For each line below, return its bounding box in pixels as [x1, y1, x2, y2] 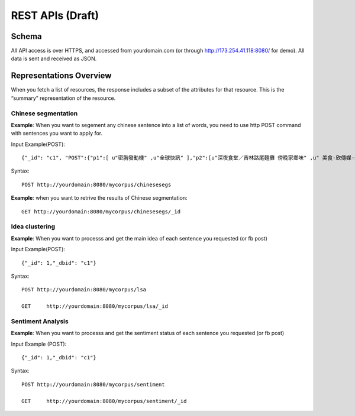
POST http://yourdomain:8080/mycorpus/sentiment [21, 381, 165, 388]
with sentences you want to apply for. [11, 130, 103, 137]
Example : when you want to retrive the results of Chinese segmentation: [11, 194, 188, 201]
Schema [11, 31, 43, 41]
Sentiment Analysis [11, 317, 69, 325]
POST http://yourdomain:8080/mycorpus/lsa [21, 287, 147, 293]
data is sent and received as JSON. [11, 55, 97, 62]
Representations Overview [11, 71, 112, 81]
